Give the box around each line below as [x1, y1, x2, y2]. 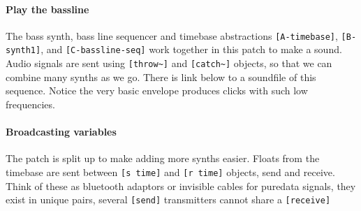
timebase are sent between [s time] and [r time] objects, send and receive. [6, 164, 335, 179]
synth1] [6, 45, 41, 56]
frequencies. [6, 96, 55, 111]
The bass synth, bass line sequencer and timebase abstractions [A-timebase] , [6, 28, 338, 43]
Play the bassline [6, 1, 89, 16]
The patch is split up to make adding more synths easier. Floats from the [6, 151, 320, 166]
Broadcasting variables [6, 124, 117, 139]
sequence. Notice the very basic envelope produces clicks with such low [6, 83, 308, 98]
